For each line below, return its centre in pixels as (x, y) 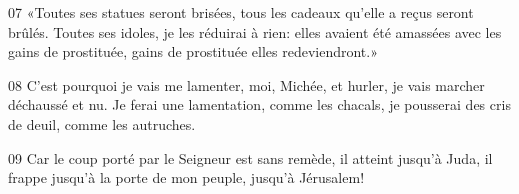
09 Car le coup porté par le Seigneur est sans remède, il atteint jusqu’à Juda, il (250, 157)
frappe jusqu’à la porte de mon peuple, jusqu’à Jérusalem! (186, 177)
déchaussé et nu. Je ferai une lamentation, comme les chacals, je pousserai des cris (259, 104)
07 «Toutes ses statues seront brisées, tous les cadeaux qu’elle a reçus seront (241, 12)
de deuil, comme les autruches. (102, 123)
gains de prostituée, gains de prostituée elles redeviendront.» (193, 51)
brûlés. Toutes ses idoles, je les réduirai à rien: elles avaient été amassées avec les (255, 31)
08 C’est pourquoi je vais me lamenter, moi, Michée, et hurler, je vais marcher (246, 84)
